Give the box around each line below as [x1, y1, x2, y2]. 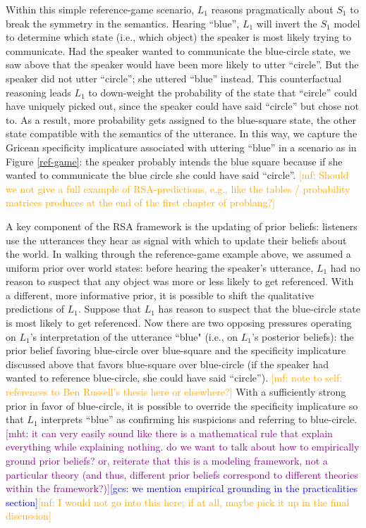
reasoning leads [6, 84, 71, 99]
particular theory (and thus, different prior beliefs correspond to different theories [6, 467, 358, 482]
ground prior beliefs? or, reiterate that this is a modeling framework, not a [6, 453, 328, 467]
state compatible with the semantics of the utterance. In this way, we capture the [6, 126, 358, 141]
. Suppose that [78, 301, 142, 316]
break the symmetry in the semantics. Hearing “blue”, [6, 15, 240, 30]
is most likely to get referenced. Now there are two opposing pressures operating [6, 315, 352, 330]
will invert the [256, 15, 317, 30]
